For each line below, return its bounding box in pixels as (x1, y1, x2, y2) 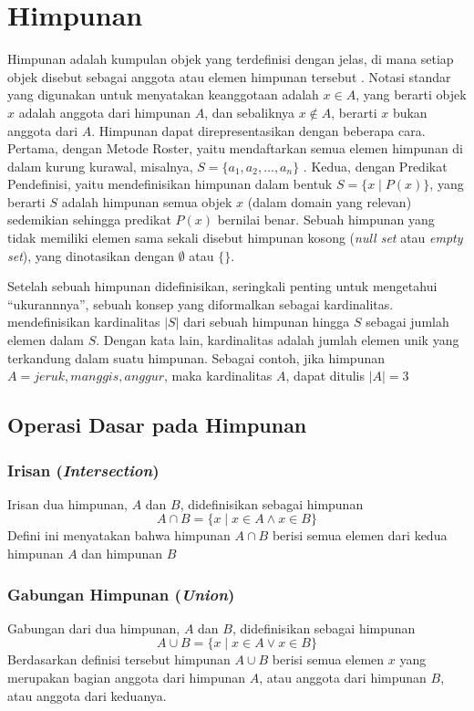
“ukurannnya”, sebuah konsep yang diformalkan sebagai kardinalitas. (7, 294, 394, 313)
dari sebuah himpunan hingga (183, 312, 350, 331)
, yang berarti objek (355, 85, 467, 104)
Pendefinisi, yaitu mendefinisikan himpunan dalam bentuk (7, 174, 333, 193)
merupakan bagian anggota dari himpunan (7, 668, 246, 686)
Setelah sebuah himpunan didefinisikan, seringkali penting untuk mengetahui (7, 277, 438, 296)
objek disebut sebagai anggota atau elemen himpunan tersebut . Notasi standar (7, 67, 451, 86)
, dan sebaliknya (204, 102, 295, 121)
